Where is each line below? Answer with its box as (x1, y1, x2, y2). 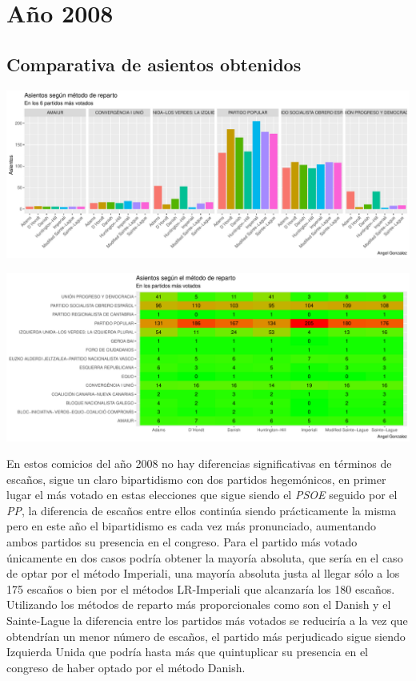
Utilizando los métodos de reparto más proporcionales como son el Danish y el (6, 596, 391, 613)
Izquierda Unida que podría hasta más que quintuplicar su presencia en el (6, 643, 368, 660)
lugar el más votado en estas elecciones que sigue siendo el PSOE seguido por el (6, 486, 398, 503)
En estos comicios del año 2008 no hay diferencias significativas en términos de (6, 455, 392, 472)
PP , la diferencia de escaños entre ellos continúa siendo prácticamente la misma (6, 502, 397, 518)
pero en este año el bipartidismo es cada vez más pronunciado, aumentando (6, 518, 377, 534)
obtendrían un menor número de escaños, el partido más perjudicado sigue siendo (6, 627, 406, 644)
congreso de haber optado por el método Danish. (6, 659, 246, 675)
